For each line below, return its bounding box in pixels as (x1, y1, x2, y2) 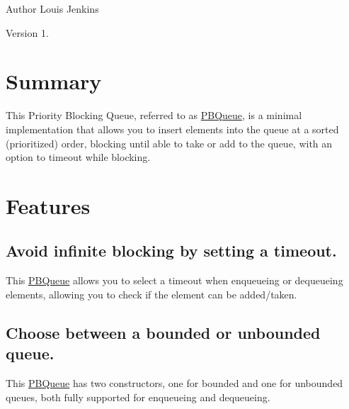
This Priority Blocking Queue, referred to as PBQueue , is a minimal (6, 108, 302, 123)
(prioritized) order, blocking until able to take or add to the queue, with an (6, 135, 333, 150)
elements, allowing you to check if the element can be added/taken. (6, 286, 297, 301)
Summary (6, 67, 102, 96)
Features (6, 191, 91, 220)
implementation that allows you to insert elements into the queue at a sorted (6, 121, 339, 136)
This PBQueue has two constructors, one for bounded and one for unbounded (6, 376, 343, 391)
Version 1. (6, 25, 49, 40)
